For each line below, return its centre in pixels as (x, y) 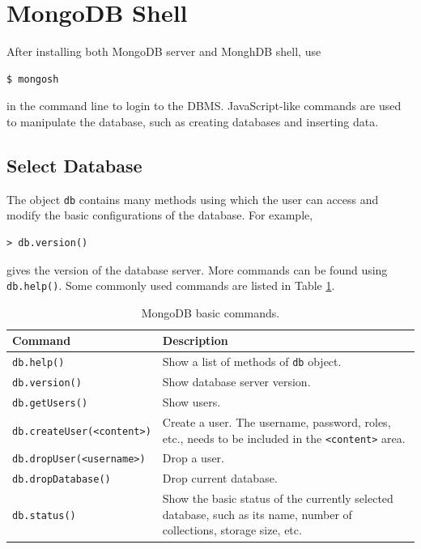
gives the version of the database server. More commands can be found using (197, 269)
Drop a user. (193, 458)
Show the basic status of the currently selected (278, 498)
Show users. (191, 402)
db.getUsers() (50, 404)
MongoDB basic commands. (210, 312)
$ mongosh (33, 79)
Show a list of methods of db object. (252, 362)
